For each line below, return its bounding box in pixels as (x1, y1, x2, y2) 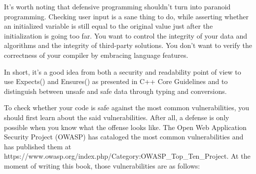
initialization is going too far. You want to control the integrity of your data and (4, 30, 248, 41)
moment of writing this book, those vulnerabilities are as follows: (4, 160, 200, 171)
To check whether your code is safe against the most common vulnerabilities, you (4, 102, 250, 113)
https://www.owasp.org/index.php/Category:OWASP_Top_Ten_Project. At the (4, 151, 251, 161)
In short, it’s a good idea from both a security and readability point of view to (4, 66, 241, 77)
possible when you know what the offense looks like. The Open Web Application (4, 122, 247, 132)
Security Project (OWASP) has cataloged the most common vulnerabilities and (4, 131, 244, 142)
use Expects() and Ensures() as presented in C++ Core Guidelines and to (4, 76, 228, 87)
